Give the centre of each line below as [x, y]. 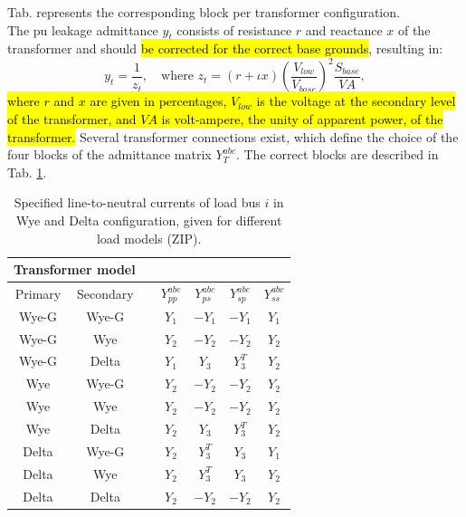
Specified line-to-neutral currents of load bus [137, 202]
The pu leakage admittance [83, 29]
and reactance [344, 29]
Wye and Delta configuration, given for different [149, 220]
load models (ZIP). [149, 238]
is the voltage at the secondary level [356, 101]
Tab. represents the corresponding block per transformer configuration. [204, 12]
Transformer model [75, 269]
